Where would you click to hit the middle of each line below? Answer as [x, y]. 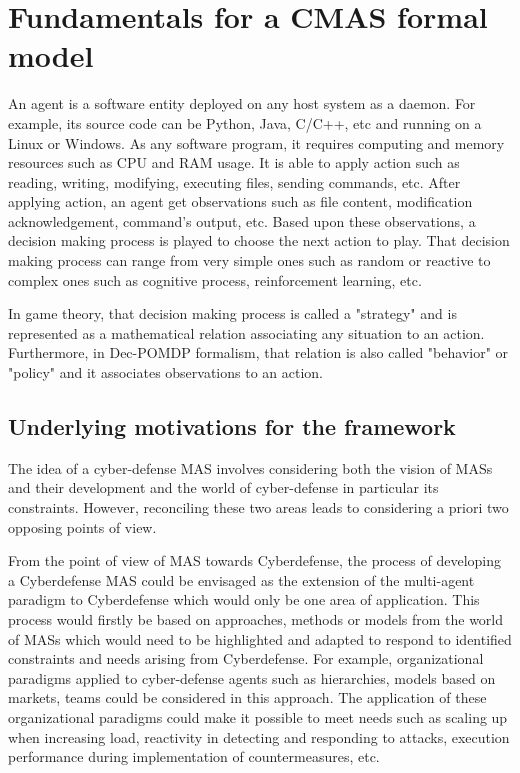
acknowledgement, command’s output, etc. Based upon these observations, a [242, 220]
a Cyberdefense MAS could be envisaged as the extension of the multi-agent [241, 579]
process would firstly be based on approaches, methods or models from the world [256, 618]
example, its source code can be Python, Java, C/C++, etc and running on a [245, 122]
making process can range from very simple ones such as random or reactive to [249, 260]
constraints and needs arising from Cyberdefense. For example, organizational [246, 658]
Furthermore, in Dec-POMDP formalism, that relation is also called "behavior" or [258, 352]
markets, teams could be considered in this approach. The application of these [247, 697]
